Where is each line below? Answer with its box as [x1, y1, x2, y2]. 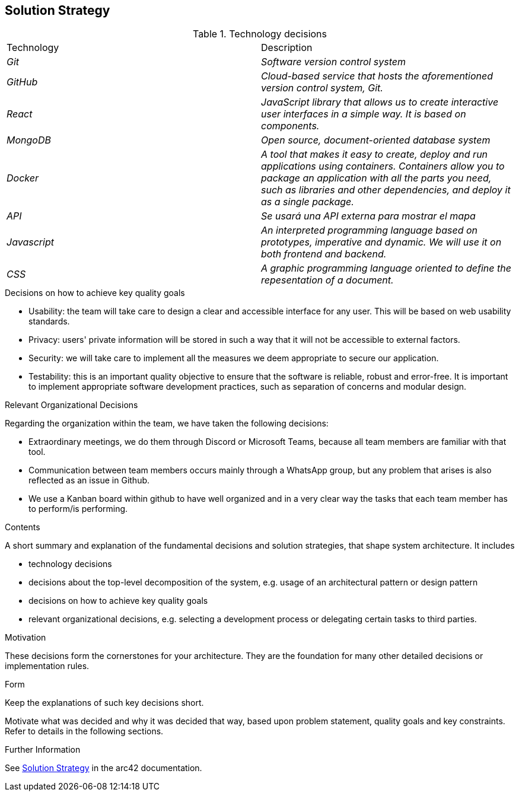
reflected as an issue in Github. [28, 475, 150, 486]
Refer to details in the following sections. [5, 726, 164, 737]
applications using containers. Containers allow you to [261, 160, 505, 173]
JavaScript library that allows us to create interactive [261, 96, 499, 109]
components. [261, 120, 320, 132]
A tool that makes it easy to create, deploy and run [261, 148, 488, 161]
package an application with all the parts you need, [261, 172, 492, 184]
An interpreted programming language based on [261, 224, 477, 237]
